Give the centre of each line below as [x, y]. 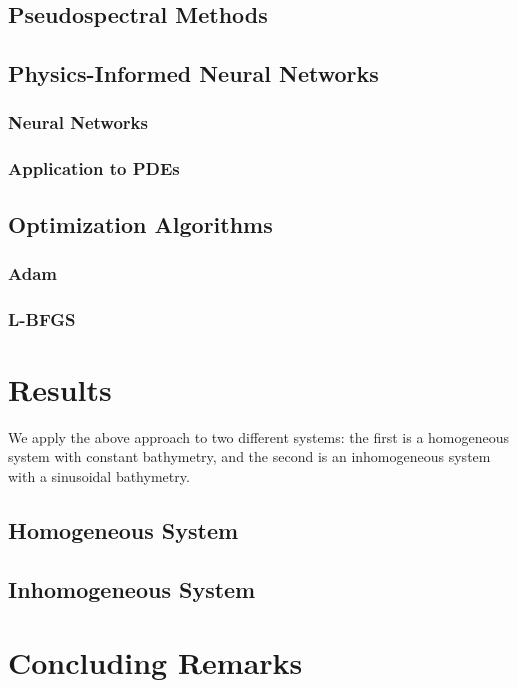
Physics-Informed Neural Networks [193, 73]
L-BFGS [42, 318]
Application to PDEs [94, 168]
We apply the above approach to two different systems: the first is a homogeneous [259, 436]
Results [60, 388]
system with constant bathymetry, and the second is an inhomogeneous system [249, 456]
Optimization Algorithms [140, 223]
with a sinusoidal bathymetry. [99, 476]
